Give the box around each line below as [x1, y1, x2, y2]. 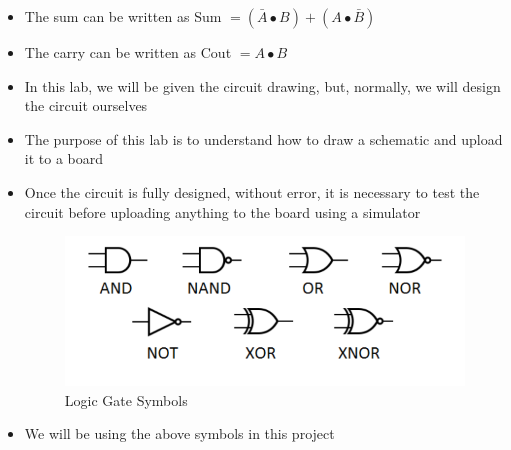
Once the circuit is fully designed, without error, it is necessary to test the [24, 181, 480, 202]
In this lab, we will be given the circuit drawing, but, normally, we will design [24, 75, 501, 96]
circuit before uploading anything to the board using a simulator [24, 201, 421, 222]
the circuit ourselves [24, 95, 148, 116]
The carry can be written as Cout [24, 42, 232, 62]
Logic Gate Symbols [64, 389, 188, 410]
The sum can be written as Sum [24, 6, 222, 26]
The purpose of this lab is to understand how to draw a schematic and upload [24, 128, 503, 149]
